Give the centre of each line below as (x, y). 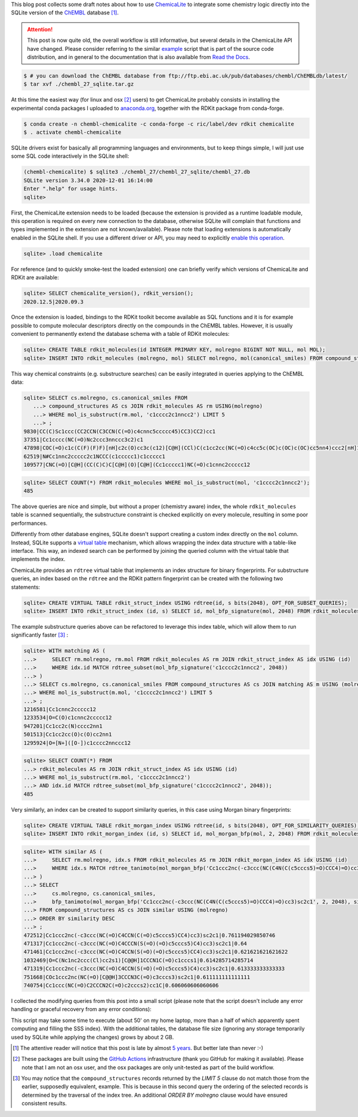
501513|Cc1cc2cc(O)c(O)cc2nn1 (68, 735)
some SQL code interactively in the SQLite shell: (70, 156)
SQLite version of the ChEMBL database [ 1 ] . (65, 13)
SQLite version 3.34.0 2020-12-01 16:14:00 (88, 180)
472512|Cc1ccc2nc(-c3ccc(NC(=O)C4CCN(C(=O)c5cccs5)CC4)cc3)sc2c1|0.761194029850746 (149, 935)
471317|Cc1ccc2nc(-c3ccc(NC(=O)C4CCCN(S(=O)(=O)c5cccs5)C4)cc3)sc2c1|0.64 (135, 943)
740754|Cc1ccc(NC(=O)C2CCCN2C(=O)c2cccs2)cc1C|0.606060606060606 (121, 985)
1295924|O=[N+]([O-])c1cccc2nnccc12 (77, 743)
